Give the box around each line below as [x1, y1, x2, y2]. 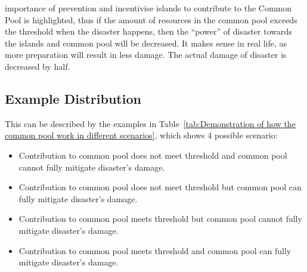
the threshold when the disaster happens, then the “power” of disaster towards [5, 25, 292, 38]
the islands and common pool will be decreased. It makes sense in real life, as [5, 36, 287, 49]
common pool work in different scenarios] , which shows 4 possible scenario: [5, 129, 278, 141]
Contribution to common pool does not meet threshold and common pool [18, 149, 287, 161]
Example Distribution [5, 89, 141, 107]
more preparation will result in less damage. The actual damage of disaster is [5, 48, 287, 61]
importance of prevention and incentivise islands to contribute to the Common [5, 2, 292, 14]
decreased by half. [5, 60, 70, 72]
